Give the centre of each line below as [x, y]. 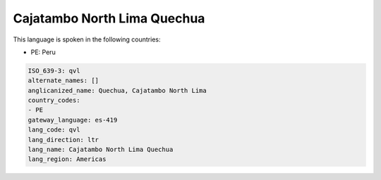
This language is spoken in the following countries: [87, 39]
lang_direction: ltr [63, 140]
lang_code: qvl [54, 130]
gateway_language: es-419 [73, 120]
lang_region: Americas [67, 159]
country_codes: [54, 101]
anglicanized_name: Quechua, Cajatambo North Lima [117, 90]
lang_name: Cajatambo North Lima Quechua [101, 150]
